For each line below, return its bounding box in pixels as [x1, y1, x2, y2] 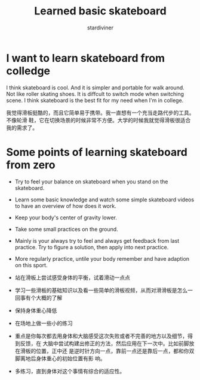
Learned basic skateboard [33, 4, 167, 18]
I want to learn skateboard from [6, 51, 165, 65]
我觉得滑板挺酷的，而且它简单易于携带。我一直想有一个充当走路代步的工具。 [6, 109, 195, 116]
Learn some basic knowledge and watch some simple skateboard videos [14, 196, 195, 203]
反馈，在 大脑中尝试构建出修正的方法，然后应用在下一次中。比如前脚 [20, 340, 189, 347]
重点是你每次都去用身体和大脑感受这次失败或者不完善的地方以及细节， [14, 332, 188, 339]
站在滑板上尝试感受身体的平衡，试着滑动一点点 [14, 274, 130, 281]
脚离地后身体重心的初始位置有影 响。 [14, 355, 106, 362]
